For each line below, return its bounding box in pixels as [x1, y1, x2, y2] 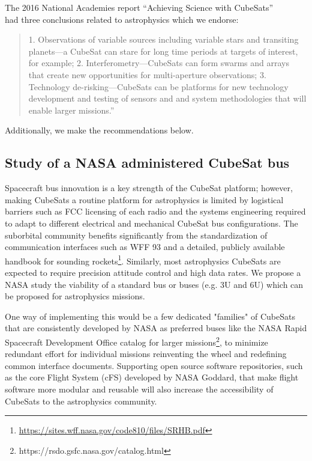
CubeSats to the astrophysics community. [5, 394, 157, 407]
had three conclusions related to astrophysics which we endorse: [5, 13, 239, 25]
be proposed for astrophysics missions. [5, 290, 145, 302]
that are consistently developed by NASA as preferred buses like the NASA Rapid [5, 322, 307, 334]
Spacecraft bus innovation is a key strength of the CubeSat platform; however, [5, 182, 293, 194]
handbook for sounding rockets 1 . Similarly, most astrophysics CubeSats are [5, 252, 281, 267]
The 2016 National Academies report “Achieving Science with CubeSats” [5, 1, 274, 13]
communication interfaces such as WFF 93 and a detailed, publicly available [5, 240, 285, 253]
